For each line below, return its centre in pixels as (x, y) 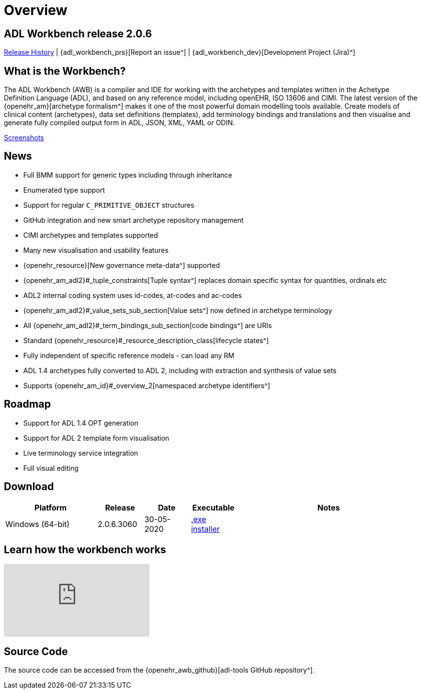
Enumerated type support (64, 190)
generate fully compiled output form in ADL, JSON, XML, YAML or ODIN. (120, 123)
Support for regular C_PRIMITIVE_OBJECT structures (109, 205)
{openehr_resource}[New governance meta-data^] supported (122, 265)
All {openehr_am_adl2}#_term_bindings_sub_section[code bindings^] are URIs (148, 325)
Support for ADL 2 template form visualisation (96, 438)
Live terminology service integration (81, 453)
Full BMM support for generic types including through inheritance (128, 175)
